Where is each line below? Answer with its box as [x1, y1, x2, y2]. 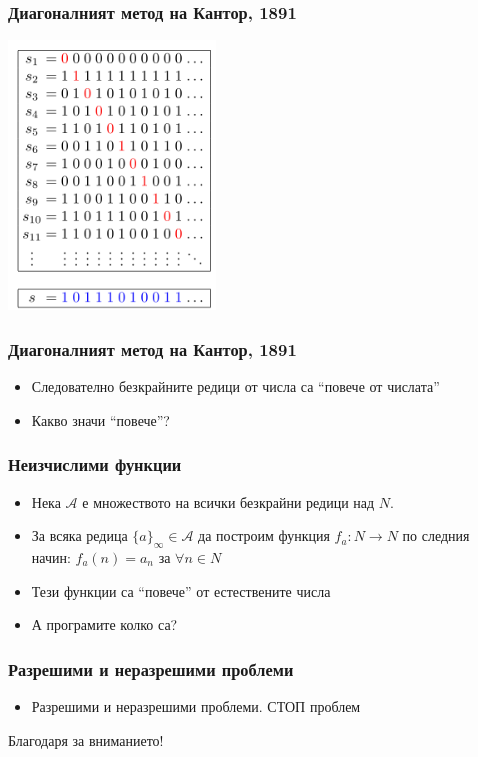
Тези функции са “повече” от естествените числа [31, 580, 331, 601]
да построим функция [198, 525, 330, 546]
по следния [402, 525, 470, 546]
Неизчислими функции [8, 452, 182, 477]
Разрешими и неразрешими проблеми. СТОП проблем [31, 696, 361, 717]
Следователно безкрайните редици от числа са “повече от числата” [31, 376, 440, 397]
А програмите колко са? [31, 614, 178, 635]
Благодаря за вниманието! [8, 729, 164, 750]
